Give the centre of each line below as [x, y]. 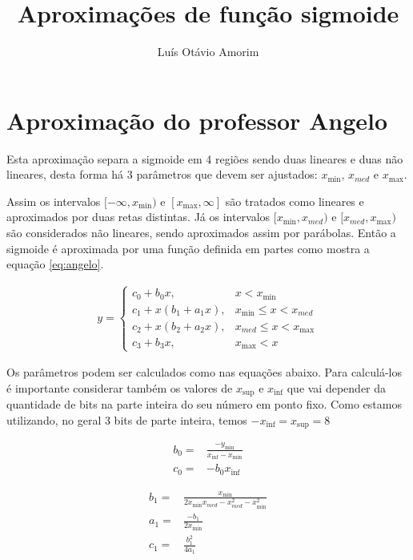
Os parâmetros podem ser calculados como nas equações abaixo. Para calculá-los [204, 372]
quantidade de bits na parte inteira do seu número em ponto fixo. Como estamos [204, 404]
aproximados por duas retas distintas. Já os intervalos [138, 217]
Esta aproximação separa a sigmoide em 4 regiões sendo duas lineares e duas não [205, 158]
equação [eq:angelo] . [55, 264]
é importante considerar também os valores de [120, 387]
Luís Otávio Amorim [208, 52]
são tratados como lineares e [295, 201]
